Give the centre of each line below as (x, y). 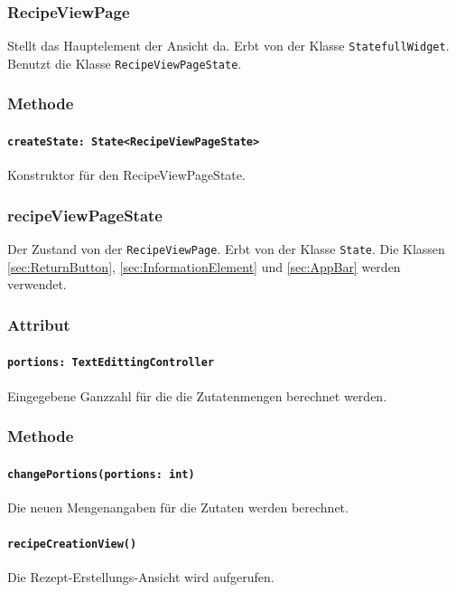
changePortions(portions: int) (101, 474)
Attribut (39, 324)
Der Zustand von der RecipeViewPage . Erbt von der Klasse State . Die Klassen (226, 249)
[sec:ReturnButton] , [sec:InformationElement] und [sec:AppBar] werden (204, 266)
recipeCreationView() (72, 545)
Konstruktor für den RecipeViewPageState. (126, 175)
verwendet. (37, 284)
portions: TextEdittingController (111, 363)
